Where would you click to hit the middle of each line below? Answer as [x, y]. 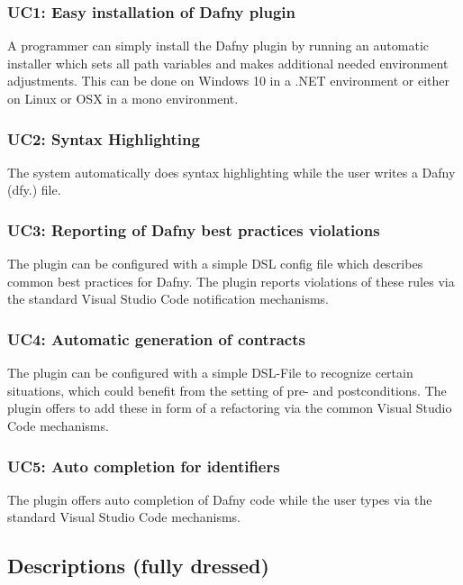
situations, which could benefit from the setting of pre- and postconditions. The [227, 390]
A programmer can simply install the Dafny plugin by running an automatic [218, 46]
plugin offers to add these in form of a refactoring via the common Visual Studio [230, 408]
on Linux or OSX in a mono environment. [123, 98]
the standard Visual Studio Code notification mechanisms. [168, 299]
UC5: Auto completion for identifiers [144, 466]
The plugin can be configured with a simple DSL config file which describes [215, 264]
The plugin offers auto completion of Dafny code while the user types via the [220, 499]
